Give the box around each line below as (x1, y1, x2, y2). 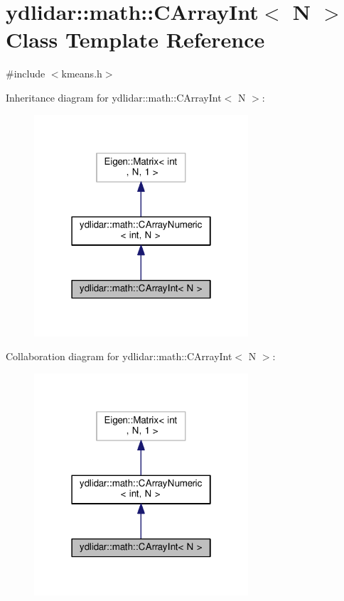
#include (6, 66, 45, 81)
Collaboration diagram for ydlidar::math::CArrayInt (6, 349, 232, 364)
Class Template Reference (6, 25, 265, 54)
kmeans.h (61, 66, 102, 81)
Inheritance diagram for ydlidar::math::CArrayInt (6, 90, 222, 104)
